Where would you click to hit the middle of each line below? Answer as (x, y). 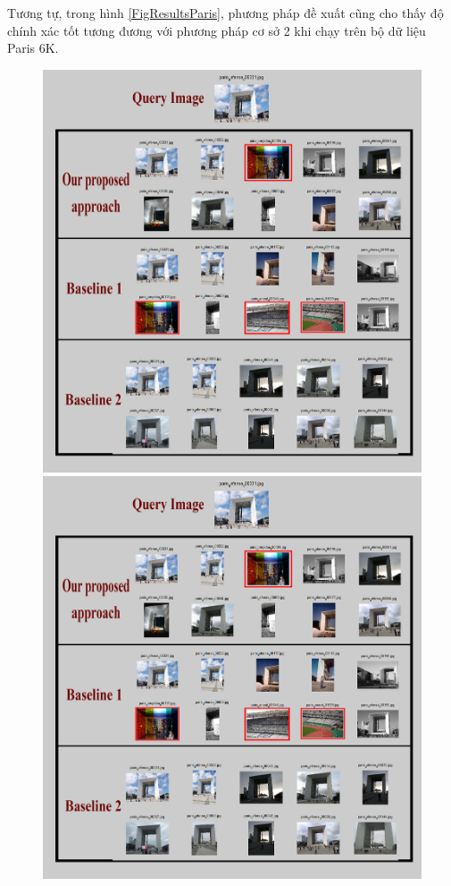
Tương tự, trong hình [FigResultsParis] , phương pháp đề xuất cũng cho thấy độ (225, 13)
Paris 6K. (33, 48)
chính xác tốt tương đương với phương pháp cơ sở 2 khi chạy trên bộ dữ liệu (217, 30)
